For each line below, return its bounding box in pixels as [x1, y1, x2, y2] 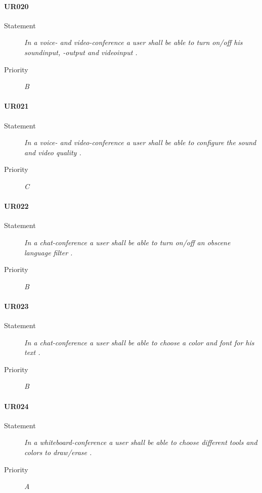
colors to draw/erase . [24, 447, 92, 458]
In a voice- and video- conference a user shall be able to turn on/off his [24, 37, 243, 48]
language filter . [24, 247, 73, 257]
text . [24, 347, 40, 357]
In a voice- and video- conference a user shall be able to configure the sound [24, 137, 256, 148]
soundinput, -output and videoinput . [24, 47, 138, 57]
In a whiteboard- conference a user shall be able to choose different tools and [24, 437, 257, 447]
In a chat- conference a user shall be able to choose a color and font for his [24, 337, 254, 347]
